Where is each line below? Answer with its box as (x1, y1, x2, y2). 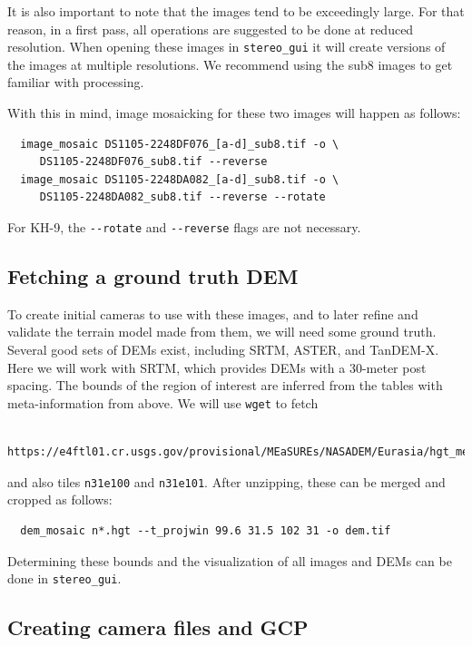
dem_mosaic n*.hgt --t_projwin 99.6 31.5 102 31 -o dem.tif (20, 524, 391, 537)
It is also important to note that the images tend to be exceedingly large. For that (7, 2, 465, 20)
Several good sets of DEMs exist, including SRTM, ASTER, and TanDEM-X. (7, 340, 439, 359)
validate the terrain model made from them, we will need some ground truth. (7, 322, 437, 341)
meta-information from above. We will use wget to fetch (7, 393, 319, 412)
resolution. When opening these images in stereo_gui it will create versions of (7, 37, 446, 56)
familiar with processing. (7, 73, 144, 92)
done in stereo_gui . (7, 569, 122, 588)
